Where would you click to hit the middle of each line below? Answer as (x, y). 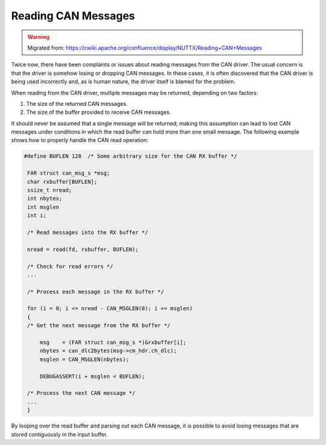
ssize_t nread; (50, 190)
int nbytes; (45, 199)
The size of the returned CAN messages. (77, 103)
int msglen (43, 207)
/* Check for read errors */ (70, 266)
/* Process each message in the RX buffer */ (96, 291)
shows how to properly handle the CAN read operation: (80, 140)
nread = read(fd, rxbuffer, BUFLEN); (83, 249)
